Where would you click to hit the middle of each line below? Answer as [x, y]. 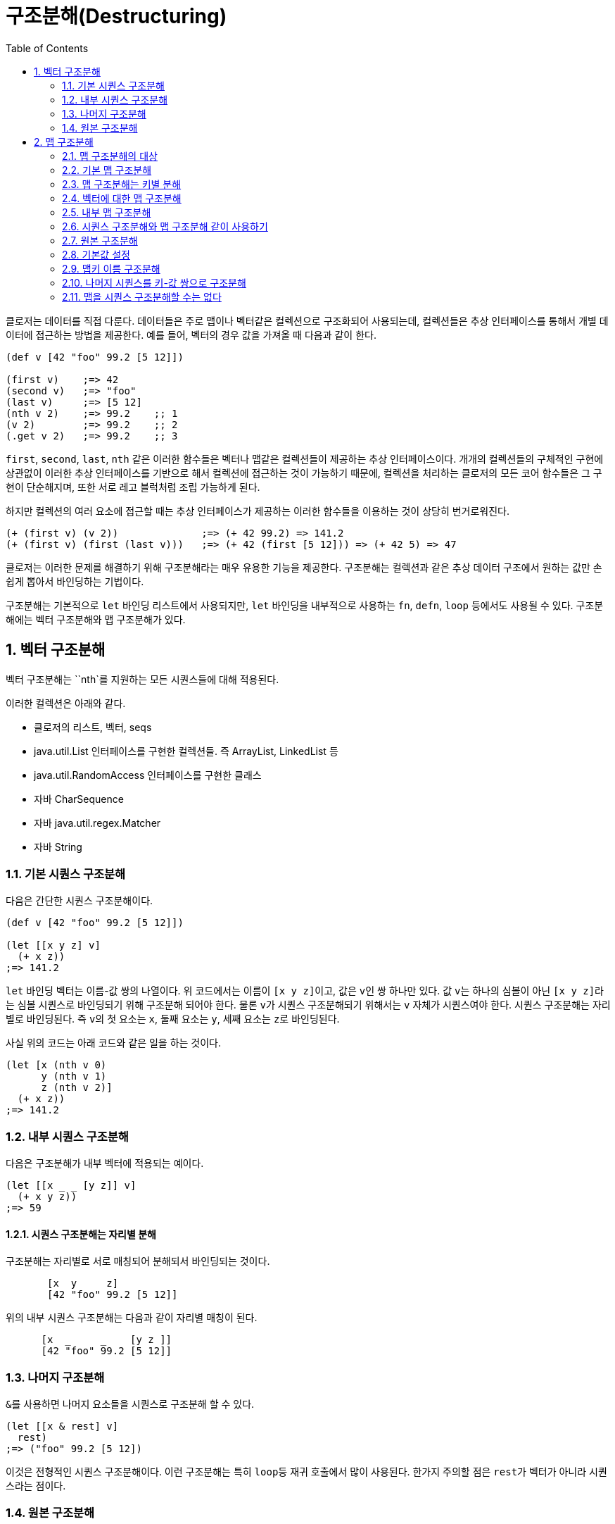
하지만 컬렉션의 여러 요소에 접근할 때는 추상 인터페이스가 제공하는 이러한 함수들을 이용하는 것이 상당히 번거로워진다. [258, 511]
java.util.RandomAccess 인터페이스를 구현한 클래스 [148, 775]
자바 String [58, 847]
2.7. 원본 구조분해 [100, 240]
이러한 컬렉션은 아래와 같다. [66, 703]
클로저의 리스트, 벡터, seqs [93, 727]
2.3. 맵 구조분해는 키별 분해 [122, 184]
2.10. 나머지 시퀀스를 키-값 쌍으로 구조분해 [154, 282]
